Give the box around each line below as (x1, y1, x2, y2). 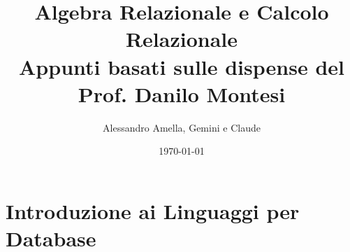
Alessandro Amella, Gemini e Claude (103, 120, 261, 134)
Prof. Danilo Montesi (78, 79, 286, 108)
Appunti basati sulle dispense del (19, 52, 344, 80)
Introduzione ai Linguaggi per (6, 196, 300, 225)
